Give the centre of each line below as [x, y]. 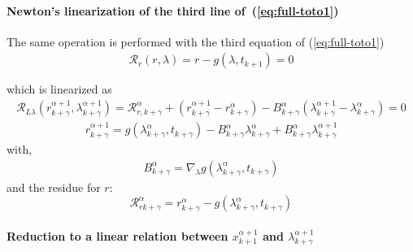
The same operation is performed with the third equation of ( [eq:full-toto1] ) [196, 41]
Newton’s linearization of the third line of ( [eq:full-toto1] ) [173, 10]
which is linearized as [59, 89]
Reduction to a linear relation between [117, 235]
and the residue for [54, 187]
